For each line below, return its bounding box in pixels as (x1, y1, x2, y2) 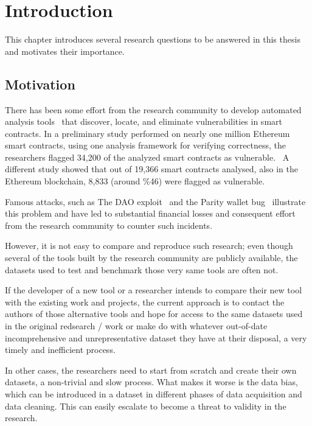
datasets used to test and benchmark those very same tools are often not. (5, 263, 279, 276)
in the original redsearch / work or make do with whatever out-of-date (5, 319, 268, 332)
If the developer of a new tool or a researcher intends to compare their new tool (5, 284, 302, 296)
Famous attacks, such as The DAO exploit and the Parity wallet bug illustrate (5, 195, 306, 208)
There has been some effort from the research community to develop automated (5, 103, 302, 116)
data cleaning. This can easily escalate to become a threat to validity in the (5, 399, 286, 412)
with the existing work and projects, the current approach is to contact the (5, 295, 285, 308)
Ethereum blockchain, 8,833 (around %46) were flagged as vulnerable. (5, 175, 265, 187)
